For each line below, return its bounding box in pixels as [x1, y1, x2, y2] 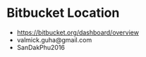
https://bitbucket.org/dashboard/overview [16, 28, 139, 37]
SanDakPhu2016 [16, 43, 65, 51]
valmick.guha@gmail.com [16, 35, 92, 44]
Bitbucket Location [6, 5, 120, 21]
